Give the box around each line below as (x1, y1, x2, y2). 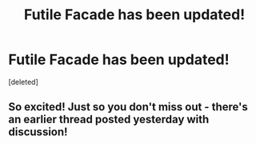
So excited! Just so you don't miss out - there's (8, 100, 248, 114)
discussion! (8, 126, 68, 139)
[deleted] (8, 77, 38, 86)
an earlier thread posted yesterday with (8, 113, 210, 126)
